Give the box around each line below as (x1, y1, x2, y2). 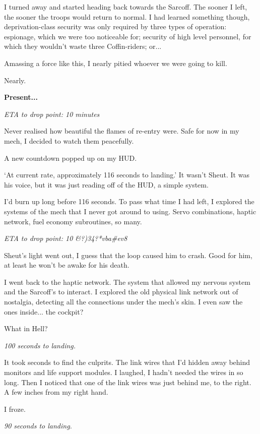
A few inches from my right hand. (4, 387, 108, 397)
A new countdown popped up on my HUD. (4, 152, 137, 163)
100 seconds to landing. (4, 340, 76, 350)
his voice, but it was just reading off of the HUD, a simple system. (4, 179, 209, 190)
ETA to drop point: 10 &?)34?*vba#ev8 (4, 233, 127, 243)
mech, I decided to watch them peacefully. (4, 135, 134, 146)
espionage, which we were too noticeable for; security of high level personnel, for (4, 31, 251, 41)
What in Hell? (4, 323, 48, 334)
